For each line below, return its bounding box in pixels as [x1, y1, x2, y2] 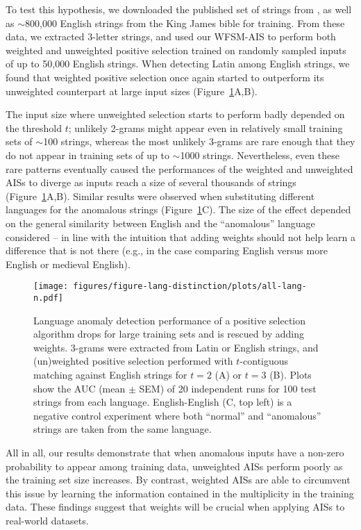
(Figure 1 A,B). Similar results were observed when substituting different [6, 188, 315, 203]
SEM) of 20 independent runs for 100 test [139, 381, 317, 395]
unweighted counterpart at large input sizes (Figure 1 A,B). [6, 83, 258, 98]
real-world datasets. [6, 513, 89, 527]
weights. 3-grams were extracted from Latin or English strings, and [33, 340, 319, 354]
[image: [33, 281, 69, 292]
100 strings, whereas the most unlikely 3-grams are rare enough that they [43, 134, 355, 149]
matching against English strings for [33, 367, 187, 381]
